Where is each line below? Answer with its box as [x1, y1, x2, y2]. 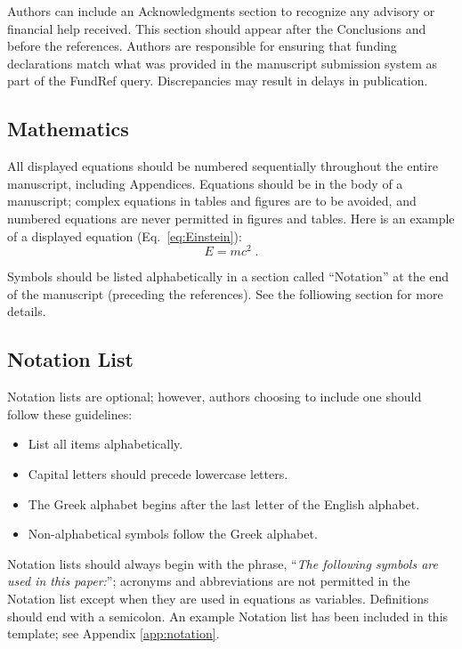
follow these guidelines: [7, 404, 133, 423]
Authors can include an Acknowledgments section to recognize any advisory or [7, 2, 435, 20]
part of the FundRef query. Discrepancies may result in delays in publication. [7, 71, 428, 90]
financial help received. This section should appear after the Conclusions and [7, 19, 426, 37]
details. [7, 302, 46, 320]
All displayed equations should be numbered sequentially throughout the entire [7, 157, 438, 175]
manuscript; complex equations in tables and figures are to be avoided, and [7, 191, 417, 210]
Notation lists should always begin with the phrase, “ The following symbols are [7, 554, 438, 572]
